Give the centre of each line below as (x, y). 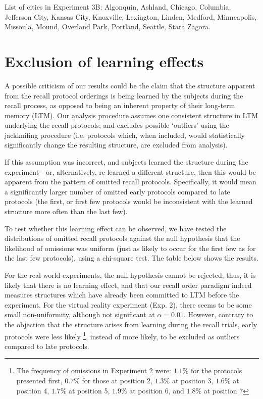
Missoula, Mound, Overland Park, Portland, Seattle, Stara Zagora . (108, 27)
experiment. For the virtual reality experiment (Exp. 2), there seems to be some (128, 304)
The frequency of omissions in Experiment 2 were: (94, 370)
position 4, (33, 390)
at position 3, (193, 380)
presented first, (39, 380)
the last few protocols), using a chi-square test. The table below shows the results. (131, 258)
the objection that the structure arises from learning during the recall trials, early (131, 324)
